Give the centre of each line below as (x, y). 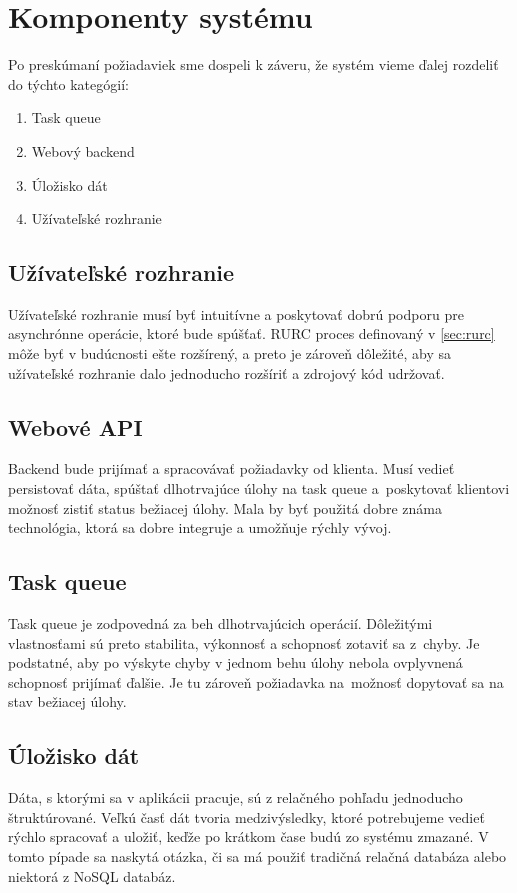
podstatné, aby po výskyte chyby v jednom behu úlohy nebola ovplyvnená (235, 662)
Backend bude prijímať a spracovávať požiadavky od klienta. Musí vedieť (231, 468)
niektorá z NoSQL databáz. (92, 875)
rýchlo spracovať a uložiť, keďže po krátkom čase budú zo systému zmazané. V (248, 836)
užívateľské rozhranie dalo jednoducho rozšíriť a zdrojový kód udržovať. (226, 372)
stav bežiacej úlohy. (67, 701)
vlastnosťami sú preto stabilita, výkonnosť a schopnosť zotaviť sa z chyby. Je (244, 642)
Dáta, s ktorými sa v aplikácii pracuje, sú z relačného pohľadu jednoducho (235, 797)
